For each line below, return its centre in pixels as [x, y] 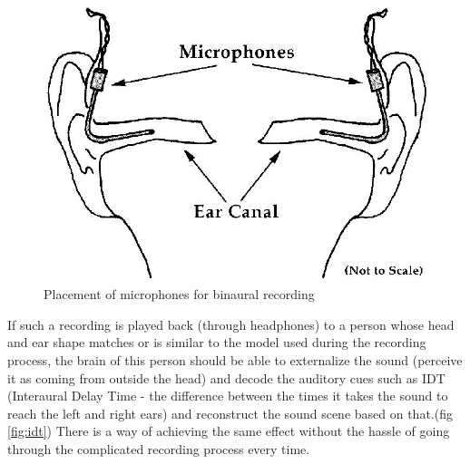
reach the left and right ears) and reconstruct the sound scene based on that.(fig [230, 413]
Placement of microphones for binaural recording [179, 294]
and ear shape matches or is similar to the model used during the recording [217, 342]
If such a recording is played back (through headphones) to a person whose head [231, 324]
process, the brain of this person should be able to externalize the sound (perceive [235, 359]
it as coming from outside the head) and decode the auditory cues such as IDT [226, 377]
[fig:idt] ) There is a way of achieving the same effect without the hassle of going [229, 431]
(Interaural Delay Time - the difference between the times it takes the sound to [228, 396]
